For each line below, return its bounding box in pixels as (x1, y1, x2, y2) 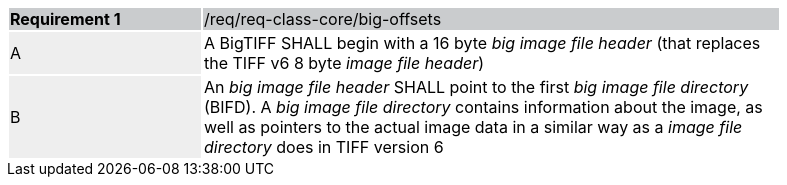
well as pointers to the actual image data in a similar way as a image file (204, 117, 743, 137)
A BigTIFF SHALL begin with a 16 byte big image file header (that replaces (204, 33, 761, 53)
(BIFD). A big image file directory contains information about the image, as (204, 97, 763, 117)
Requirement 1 (10, 9, 121, 29)
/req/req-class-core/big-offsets (204, 9, 442, 29)
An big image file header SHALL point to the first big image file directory (204, 77, 749, 97)
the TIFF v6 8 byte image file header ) (204, 53, 485, 73)
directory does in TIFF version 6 (204, 137, 444, 157)
